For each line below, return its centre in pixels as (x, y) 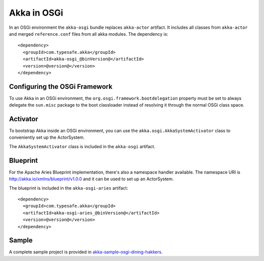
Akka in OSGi (36, 13)
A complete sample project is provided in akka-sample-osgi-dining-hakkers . (86, 252)
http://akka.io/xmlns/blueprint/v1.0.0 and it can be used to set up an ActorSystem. (91, 179)
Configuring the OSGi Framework (61, 86)
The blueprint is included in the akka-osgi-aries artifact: (68, 188)
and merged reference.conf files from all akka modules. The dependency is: (89, 34)
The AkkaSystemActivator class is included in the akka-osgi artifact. (82, 146)
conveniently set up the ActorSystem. (47, 137)
